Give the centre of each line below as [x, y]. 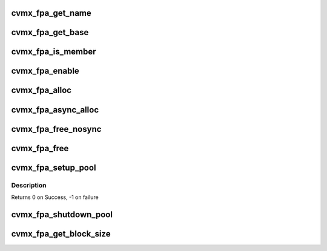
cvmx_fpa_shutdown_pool [62, 214]
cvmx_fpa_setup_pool [54, 167]
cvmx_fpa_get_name [51, 13]
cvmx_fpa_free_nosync [56, 129]
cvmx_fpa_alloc [41, 90]
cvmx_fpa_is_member [54, 52]
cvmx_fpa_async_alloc [55, 110]
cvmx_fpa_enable [45, 71]
